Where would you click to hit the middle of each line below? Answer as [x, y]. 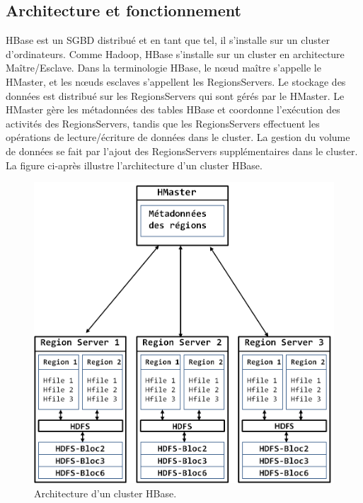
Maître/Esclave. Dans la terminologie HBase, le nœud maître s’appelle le [163, 68]
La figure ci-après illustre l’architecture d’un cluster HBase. [134, 165]
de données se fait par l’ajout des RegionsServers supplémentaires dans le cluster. [182, 151]
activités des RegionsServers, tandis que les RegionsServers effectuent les [163, 123]
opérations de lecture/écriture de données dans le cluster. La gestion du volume [178, 137]
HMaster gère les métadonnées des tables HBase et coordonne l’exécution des [173, 109]
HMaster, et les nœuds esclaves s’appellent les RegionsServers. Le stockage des [176, 81]
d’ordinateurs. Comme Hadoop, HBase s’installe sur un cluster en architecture [175, 53]
